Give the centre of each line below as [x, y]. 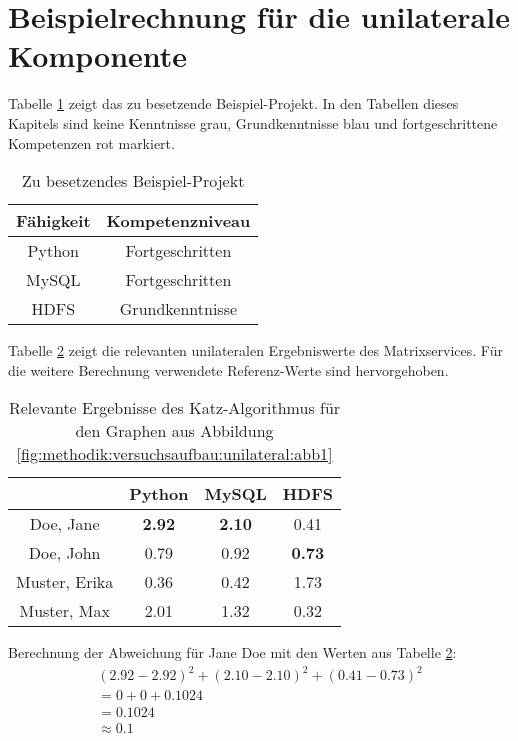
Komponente [98, 55]
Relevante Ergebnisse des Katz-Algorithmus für [174, 408]
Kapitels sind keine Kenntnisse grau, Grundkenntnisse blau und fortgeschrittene [253, 122]
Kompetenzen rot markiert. [91, 142]
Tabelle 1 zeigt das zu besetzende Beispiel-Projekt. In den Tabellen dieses [233, 103]
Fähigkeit [53, 221]
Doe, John [64, 553]
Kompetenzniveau [178, 221]
